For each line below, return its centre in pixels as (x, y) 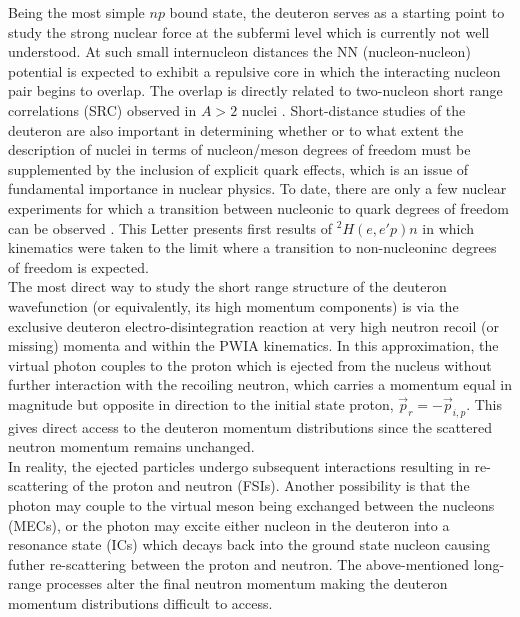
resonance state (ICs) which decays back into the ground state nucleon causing (249, 544)
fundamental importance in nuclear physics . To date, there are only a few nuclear (257, 188)
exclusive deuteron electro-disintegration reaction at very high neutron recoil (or (253, 325)
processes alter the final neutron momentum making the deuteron (247, 583)
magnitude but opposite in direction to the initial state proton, (201, 403)
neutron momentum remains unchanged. (131, 446)
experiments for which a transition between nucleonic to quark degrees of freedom (258, 207)
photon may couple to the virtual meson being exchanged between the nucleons (251, 505)
